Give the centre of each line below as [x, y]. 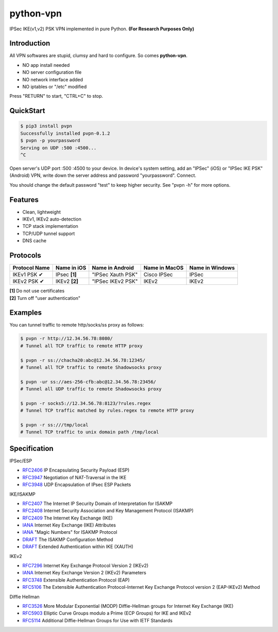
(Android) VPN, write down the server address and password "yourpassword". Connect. [103, 175]
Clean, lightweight [42, 212]
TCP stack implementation [50, 226]
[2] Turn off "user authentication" [45, 298]
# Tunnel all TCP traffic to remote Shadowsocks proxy [91, 367]
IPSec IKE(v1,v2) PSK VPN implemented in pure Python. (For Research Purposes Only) [102, 29]
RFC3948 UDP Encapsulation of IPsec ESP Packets [77, 485]
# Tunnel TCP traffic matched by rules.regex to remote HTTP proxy [107, 411]
